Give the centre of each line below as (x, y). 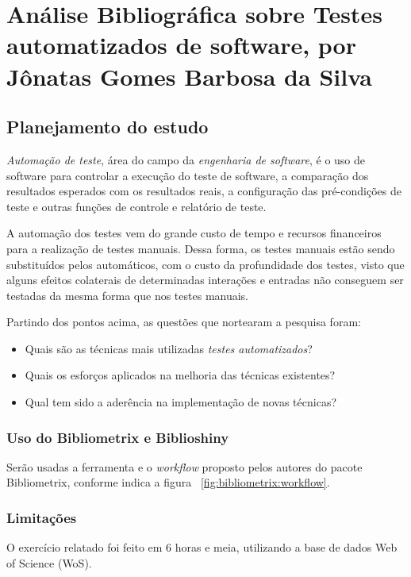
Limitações (42, 517)
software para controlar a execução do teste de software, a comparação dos (188, 175)
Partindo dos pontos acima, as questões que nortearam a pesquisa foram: (184, 322)
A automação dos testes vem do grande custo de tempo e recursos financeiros (194, 233)
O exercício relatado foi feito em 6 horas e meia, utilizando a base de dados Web (202, 547)
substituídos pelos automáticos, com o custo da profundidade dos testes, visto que (205, 264)
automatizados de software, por (181, 45)
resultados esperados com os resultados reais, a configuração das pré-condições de (204, 191)
